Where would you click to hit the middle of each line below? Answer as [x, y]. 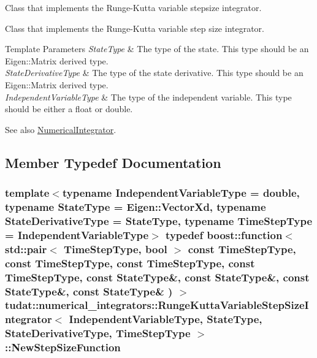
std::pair [26, 249]
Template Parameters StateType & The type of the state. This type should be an [157, 49]
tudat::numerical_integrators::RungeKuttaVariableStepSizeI [157, 305]
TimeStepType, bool [116, 249]
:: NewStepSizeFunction [63, 347]
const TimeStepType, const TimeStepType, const [130, 263]
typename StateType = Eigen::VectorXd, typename [136, 206]
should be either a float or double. [69, 109]
